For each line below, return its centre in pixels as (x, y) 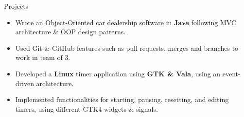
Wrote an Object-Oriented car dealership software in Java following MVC (126, 22)
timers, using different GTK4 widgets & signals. (87, 109)
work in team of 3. (43, 57)
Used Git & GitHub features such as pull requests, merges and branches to (127, 48)
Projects (16, 6)
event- (231, 73)
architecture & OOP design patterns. (70, 32)
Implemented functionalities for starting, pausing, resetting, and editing (122, 99)
